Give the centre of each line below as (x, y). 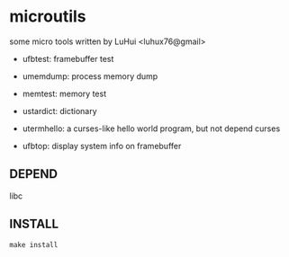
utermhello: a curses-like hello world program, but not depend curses (151, 128)
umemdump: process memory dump (90, 76)
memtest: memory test (64, 93)
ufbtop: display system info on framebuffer (102, 146)
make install (34, 244)
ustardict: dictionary (59, 111)
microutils (48, 17)
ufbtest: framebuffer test (68, 58)
